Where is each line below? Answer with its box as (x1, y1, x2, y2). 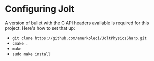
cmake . (12, 41, 28, 46)
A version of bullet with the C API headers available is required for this (5, 20, 149, 26)
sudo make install (12, 51, 51, 57)
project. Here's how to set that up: (5, 25, 75, 31)
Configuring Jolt (5, 3, 75, 15)
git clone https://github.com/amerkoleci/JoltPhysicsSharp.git (12, 36, 147, 41)
